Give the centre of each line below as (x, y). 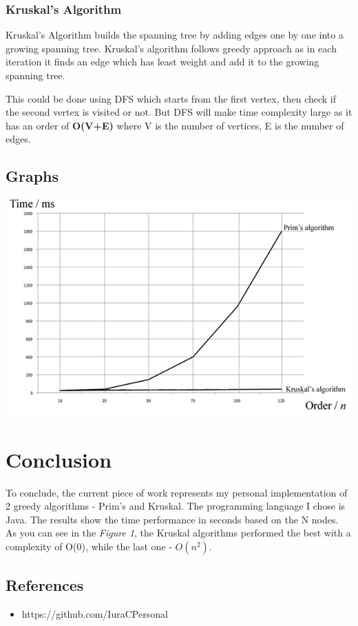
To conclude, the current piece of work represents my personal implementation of (177, 492)
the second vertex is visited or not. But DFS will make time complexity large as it (179, 112)
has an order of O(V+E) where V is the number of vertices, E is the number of (175, 125)
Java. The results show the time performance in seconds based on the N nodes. (172, 519)
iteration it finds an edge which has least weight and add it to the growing (162, 62)
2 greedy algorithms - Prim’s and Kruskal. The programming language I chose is (176, 506)
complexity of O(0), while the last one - (89, 546)
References (45, 585)
